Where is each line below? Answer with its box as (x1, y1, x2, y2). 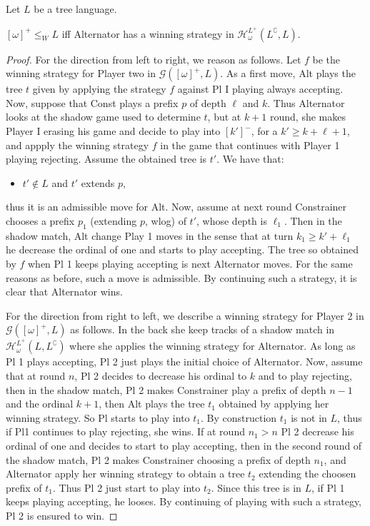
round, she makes (270, 109, 346, 124)
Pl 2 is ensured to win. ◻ (6, 507, 118, 522)
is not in (291, 410, 327, 425)
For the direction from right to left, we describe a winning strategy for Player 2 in (6, 308, 364, 323)
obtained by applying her (219, 396, 329, 411)
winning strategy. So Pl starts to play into (6, 410, 190, 425)
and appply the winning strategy (6, 137, 149, 152)
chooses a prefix (6, 213, 75, 228)
